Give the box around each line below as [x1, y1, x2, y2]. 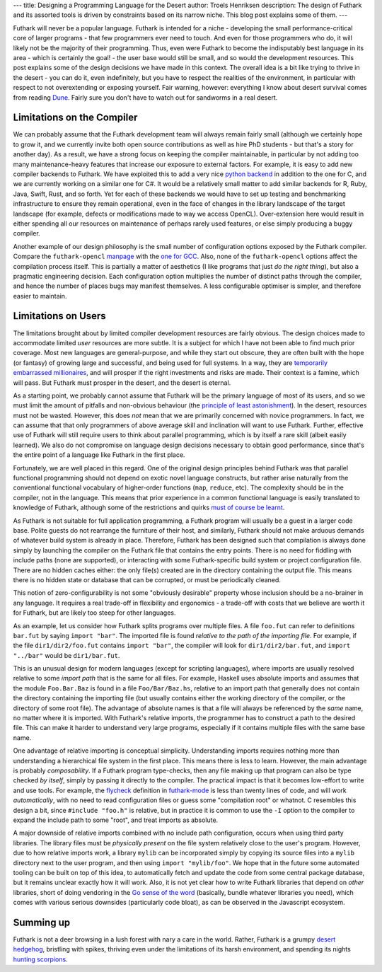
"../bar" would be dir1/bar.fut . [13, 651, 120, 659]
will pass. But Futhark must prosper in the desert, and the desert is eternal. [13, 378, 231, 387]
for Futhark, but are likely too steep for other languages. [13, 608, 176, 617]
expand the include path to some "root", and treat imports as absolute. [13, 816, 219, 824]
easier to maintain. [13, 291, 67, 300]
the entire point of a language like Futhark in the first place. [13, 451, 185, 459]
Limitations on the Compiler [13, 112, 138, 124]
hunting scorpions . [13, 955, 68, 964]
